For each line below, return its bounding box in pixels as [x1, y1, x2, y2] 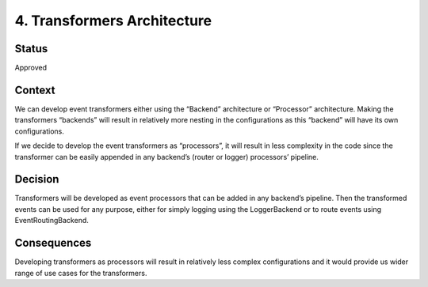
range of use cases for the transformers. [14, 268, 147, 278]
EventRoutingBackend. [14, 216, 89, 225]
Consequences [14, 236, 92, 250]
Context [14, 83, 55, 96]
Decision [14, 172, 59, 186]
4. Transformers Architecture [14, 12, 212, 29]
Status [14, 42, 48, 55]
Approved [14, 63, 48, 73]
